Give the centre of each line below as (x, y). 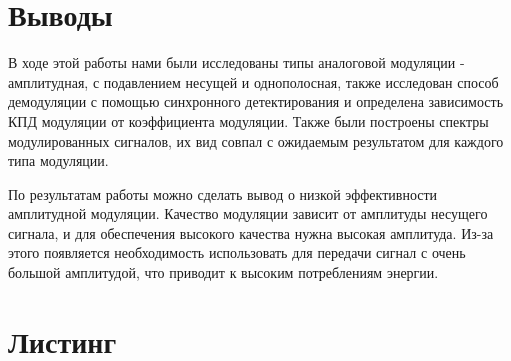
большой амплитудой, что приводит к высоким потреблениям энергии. (223, 272)
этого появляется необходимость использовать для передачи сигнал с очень (237, 252)
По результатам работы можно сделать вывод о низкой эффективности (223, 193)
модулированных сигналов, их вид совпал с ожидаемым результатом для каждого (256, 140)
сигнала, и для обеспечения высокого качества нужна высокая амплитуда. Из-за (251, 232)
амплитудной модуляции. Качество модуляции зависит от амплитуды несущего (248, 213)
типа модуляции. (58, 160)
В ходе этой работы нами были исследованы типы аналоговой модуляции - (236, 62)
